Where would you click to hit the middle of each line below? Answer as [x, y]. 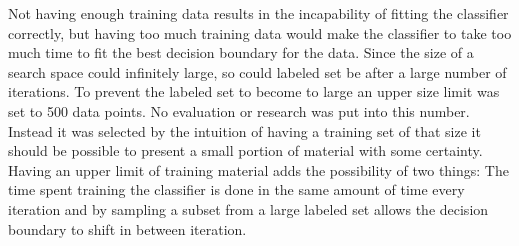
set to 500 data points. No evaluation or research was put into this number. [239, 110]
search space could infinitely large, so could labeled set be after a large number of [257, 71]
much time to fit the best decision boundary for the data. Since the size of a [241, 52]
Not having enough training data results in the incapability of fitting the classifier [258, 13]
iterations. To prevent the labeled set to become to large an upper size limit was [254, 91]
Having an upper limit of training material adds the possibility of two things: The [258, 169]
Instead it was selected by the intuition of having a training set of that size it [244, 130]
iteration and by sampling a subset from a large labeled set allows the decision [248, 208]
